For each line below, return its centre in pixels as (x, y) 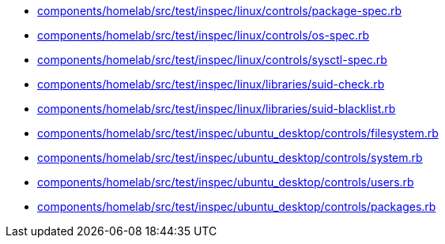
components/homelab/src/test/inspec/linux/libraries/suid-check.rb (211, 84)
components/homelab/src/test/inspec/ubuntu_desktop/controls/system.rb (230, 158)
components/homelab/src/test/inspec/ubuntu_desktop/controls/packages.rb (237, 206)
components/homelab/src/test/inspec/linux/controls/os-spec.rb (204, 35)
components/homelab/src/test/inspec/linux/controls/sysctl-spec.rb (212, 60)
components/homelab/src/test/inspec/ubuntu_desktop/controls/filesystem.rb (238, 133)
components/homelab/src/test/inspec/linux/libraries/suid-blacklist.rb (217, 109)
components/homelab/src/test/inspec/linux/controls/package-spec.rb (220, 11)
